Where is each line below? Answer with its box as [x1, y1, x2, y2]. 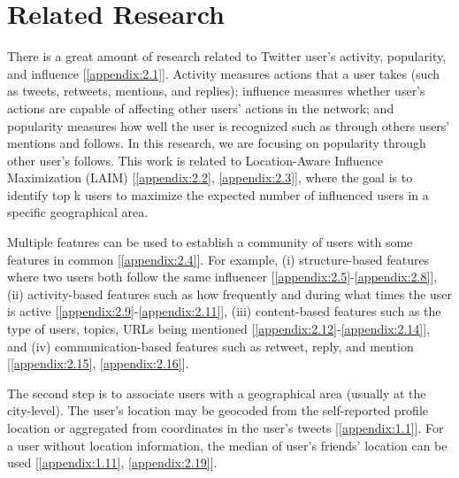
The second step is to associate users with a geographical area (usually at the [7, 383, 426, 402]
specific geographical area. [7, 203, 149, 221]
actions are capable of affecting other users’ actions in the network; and [7, 98, 394, 117]
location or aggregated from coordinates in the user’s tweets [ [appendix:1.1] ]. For [7, 419, 444, 436]
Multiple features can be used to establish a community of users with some [7, 233, 413, 251]
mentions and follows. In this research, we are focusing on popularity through [7, 134, 426, 152]
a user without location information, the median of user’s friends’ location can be [7, 436, 448, 454]
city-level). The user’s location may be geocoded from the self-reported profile [7, 401, 429, 420]
